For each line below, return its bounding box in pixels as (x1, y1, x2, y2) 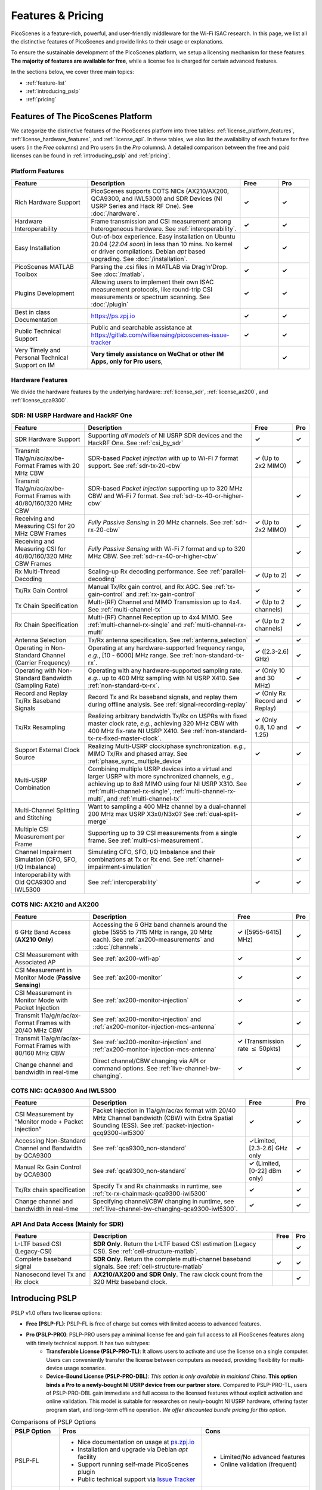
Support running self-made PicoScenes (78, 1460, 189, 1469)
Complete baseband (14, 1255, 72, 1264)
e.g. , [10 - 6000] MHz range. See (88, 651, 181, 659)
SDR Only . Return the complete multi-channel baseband (93, 1255, 251, 1264)
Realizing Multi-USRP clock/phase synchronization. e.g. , (88, 742, 246, 750)
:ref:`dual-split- (196, 809, 239, 818)
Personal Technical (14, 353, 69, 362)
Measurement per (14, 832, 65, 840)
